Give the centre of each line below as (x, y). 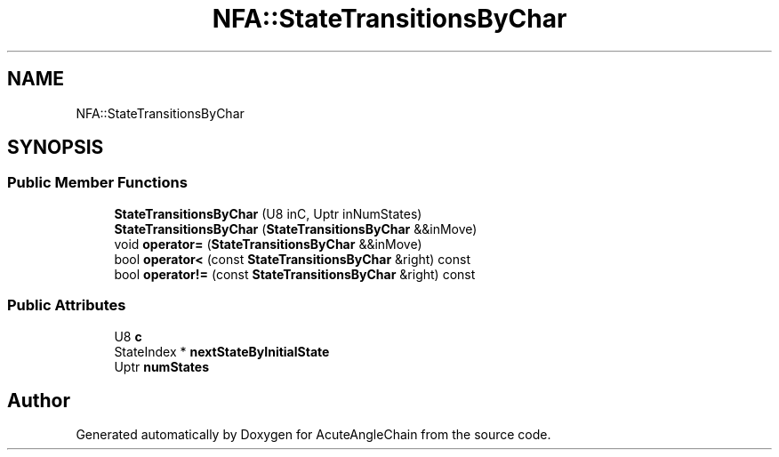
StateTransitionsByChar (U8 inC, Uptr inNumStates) (268, 213)
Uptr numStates (162, 366)
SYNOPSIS (56, 148)
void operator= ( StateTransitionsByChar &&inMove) (268, 244)
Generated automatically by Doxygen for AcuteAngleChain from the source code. (313, 435)
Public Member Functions (97, 183)
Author (39, 400)
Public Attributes (67, 305)
